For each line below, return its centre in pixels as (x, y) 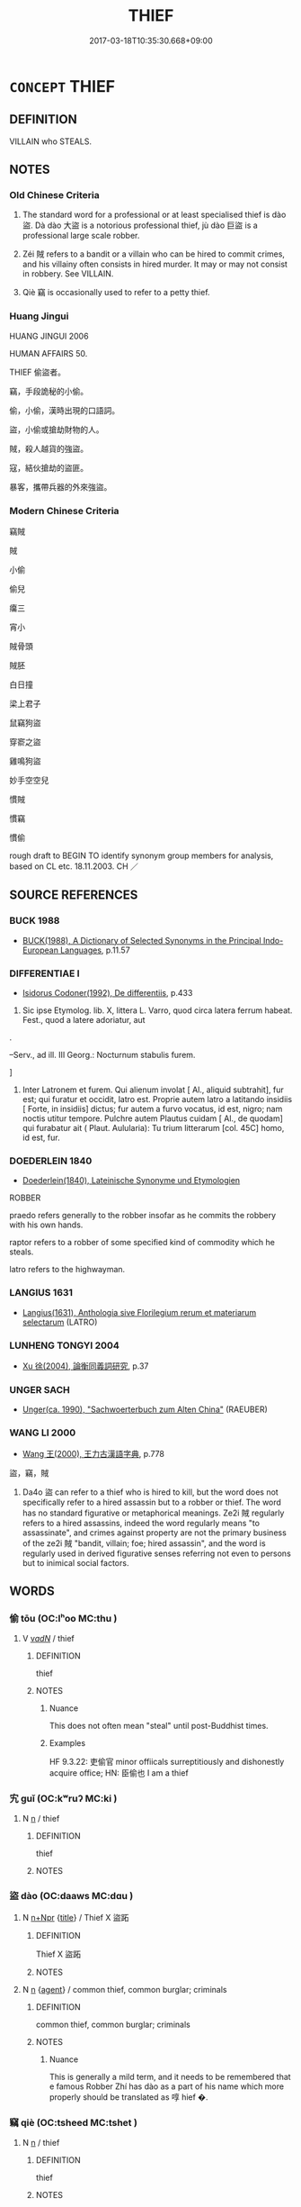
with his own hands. (46, 1225)
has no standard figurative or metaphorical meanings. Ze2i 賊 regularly (153, 1513)
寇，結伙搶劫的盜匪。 (49, 467)
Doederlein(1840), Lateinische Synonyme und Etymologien (131, 1180)
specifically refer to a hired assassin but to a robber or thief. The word (151, 1502)
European (40, 950)
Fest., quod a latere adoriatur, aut (84, 1020)
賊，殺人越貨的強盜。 (49, 448)
